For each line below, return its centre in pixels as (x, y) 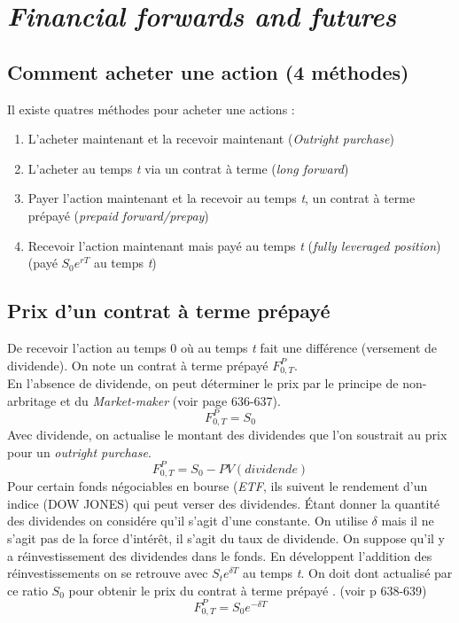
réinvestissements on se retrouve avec (108, 573)
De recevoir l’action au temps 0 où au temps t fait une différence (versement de (222, 347)
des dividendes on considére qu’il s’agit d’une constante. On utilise (187, 521)
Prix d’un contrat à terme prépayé (169, 311)
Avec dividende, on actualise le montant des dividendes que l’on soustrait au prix (227, 435)
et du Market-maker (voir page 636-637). (170, 400)
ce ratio (27, 590)
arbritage (32, 400)
